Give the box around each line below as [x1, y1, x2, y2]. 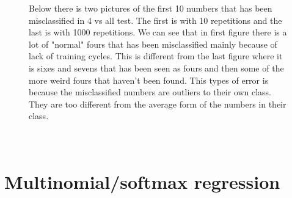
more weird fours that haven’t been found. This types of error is [29, 73, 269, 86]
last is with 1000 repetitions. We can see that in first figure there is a [29, 26, 287, 38]
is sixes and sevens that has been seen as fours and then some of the [29, 61, 284, 74]
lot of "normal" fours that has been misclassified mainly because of [29, 37, 277, 50]
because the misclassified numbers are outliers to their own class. [29, 86, 271, 98]
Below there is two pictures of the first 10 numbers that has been [29, 2, 272, 14]
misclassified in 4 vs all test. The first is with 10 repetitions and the [29, 13, 282, 26]
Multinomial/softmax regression [4, 169, 280, 194]
